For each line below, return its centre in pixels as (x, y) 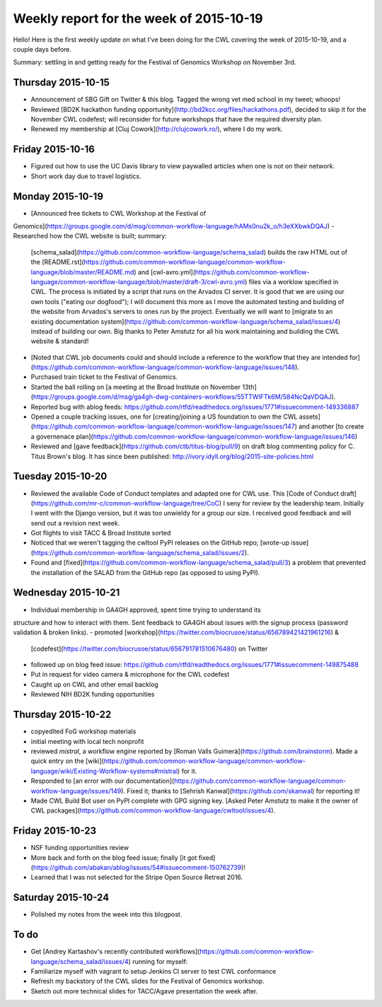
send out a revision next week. (75, 523)
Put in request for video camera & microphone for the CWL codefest (130, 675)
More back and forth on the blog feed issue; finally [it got (114, 857)
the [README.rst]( (57, 262)
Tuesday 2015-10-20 (60, 476)
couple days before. (42, 49)
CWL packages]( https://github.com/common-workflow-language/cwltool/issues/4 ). (153, 810)
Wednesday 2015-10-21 (66, 593)
